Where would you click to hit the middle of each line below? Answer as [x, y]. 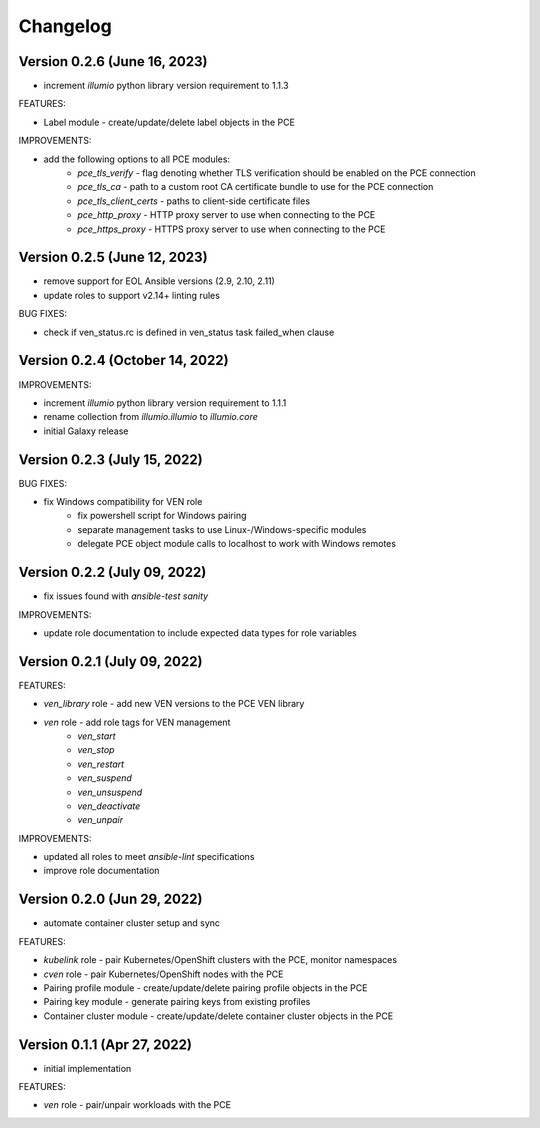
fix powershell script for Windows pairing [162, 516]
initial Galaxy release [86, 431]
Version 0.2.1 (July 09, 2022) [110, 661]
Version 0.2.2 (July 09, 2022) [112, 572]
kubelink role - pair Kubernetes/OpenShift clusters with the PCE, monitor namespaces [220, 960]
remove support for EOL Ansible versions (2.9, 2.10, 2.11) [159, 281]
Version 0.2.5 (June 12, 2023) [113, 257]
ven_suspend [104, 778]
